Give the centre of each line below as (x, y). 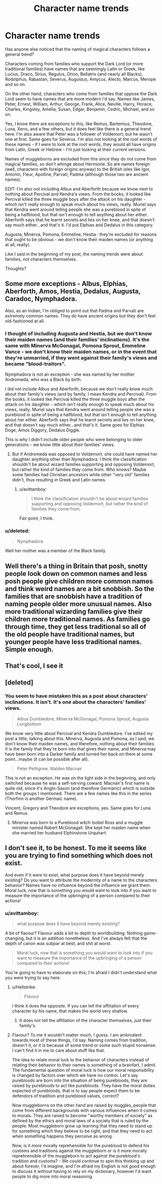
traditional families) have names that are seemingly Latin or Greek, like (75, 69)
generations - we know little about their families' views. (60, 445)
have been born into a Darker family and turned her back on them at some (79, 754)
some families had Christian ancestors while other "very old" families (81, 475)
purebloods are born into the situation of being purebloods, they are (80, 1080)
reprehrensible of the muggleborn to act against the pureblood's (76, 1156)
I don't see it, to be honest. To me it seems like (76, 848)
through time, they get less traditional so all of (76, 627)
